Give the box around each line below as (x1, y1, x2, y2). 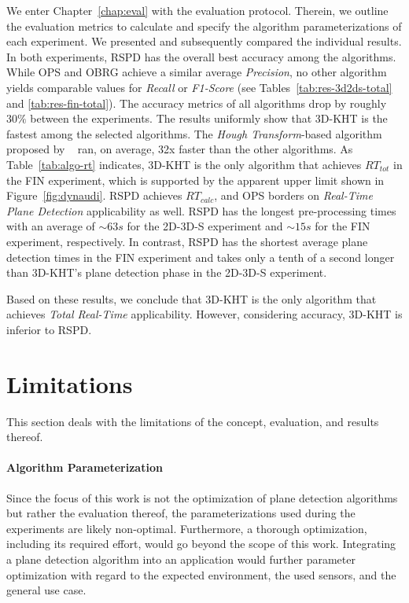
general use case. (6, 582, 87, 598)
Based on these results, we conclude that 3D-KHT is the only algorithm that (6, 290, 377, 307)
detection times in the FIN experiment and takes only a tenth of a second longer (6, 248, 395, 265)
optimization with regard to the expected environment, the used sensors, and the (6, 566, 396, 583)
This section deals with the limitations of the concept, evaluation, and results (6, 413, 379, 429)
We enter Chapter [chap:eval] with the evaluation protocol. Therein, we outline (6, 2, 389, 18)
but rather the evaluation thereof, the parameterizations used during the (6, 505, 356, 521)
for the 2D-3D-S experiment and (127, 218, 283, 234)
